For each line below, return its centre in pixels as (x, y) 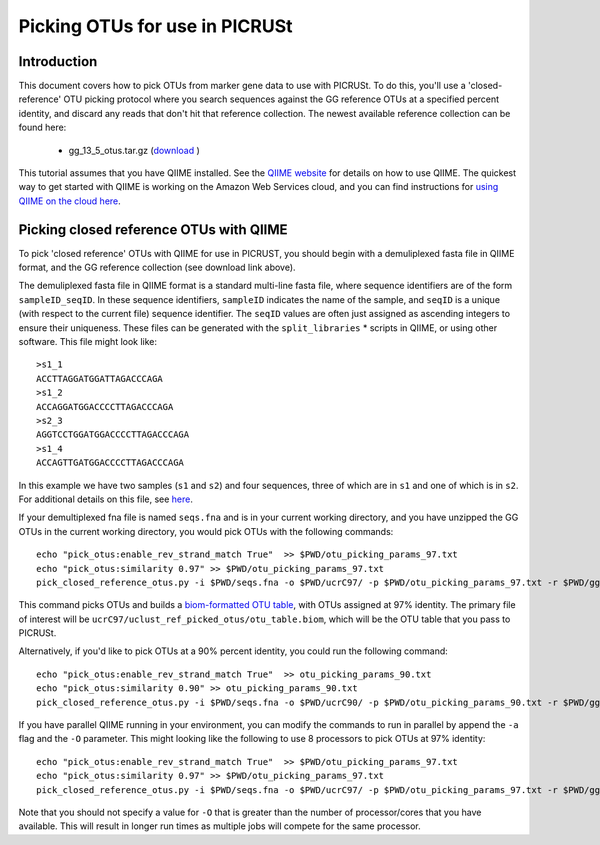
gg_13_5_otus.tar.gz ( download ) (134, 150)
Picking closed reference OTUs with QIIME (153, 229)
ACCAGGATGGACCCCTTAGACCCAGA (105, 406)
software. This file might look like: (88, 342)
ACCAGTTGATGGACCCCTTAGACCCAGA (110, 463)
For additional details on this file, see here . (106, 499)
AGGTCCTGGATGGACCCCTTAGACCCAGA (113, 434)
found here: (42, 127)
